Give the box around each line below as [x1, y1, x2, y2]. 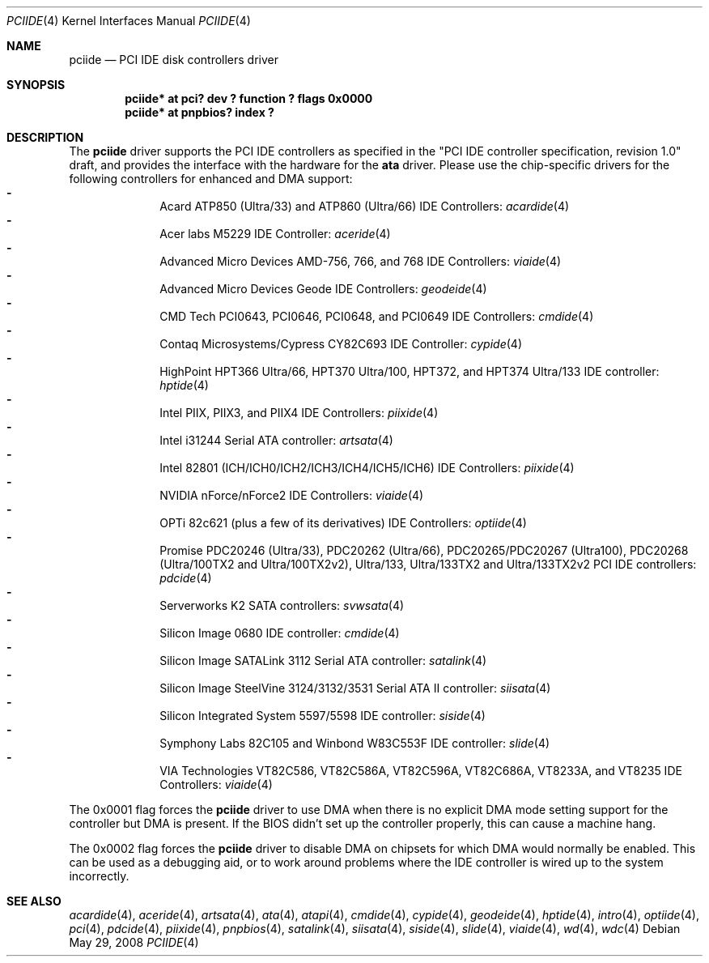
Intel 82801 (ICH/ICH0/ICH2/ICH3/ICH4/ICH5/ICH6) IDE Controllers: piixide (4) [159, 461, 575, 475]
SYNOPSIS [6, 78, 66, 92]
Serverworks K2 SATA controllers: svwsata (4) [159, 599, 405, 612]
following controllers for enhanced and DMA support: [69, 172, 353, 185]
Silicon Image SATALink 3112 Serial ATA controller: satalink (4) [159, 654, 487, 667]
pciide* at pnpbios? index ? [125, 105, 274, 119]
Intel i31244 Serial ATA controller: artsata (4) [159, 433, 393, 447]
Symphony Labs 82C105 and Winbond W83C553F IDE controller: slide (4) [159, 736, 550, 750]
